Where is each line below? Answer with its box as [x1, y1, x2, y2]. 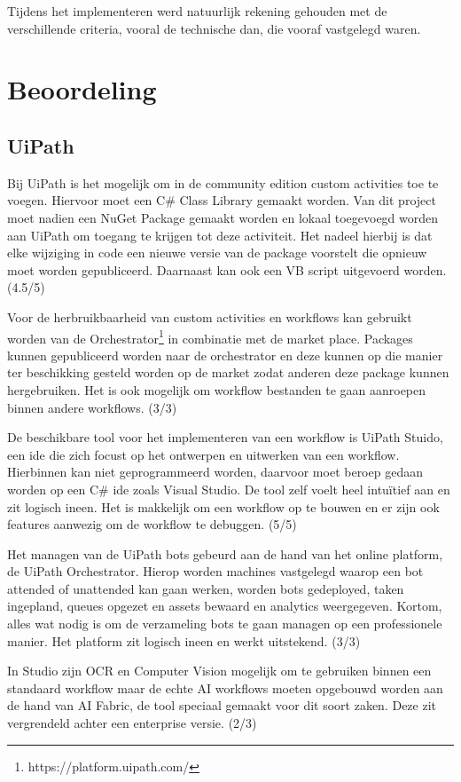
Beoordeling [7, 71, 157, 107]
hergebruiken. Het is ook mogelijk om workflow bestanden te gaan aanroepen [7, 380, 426, 399]
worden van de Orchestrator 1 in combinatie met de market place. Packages [7, 326, 413, 347]
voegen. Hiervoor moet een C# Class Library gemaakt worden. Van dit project [7, 191, 436, 209]
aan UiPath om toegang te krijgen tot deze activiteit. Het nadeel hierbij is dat [7, 225, 433, 244]
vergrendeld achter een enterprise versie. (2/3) [7, 714, 257, 732]
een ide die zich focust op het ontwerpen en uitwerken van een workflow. [7, 445, 400, 463]
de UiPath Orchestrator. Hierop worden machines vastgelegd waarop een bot [7, 562, 424, 581]
